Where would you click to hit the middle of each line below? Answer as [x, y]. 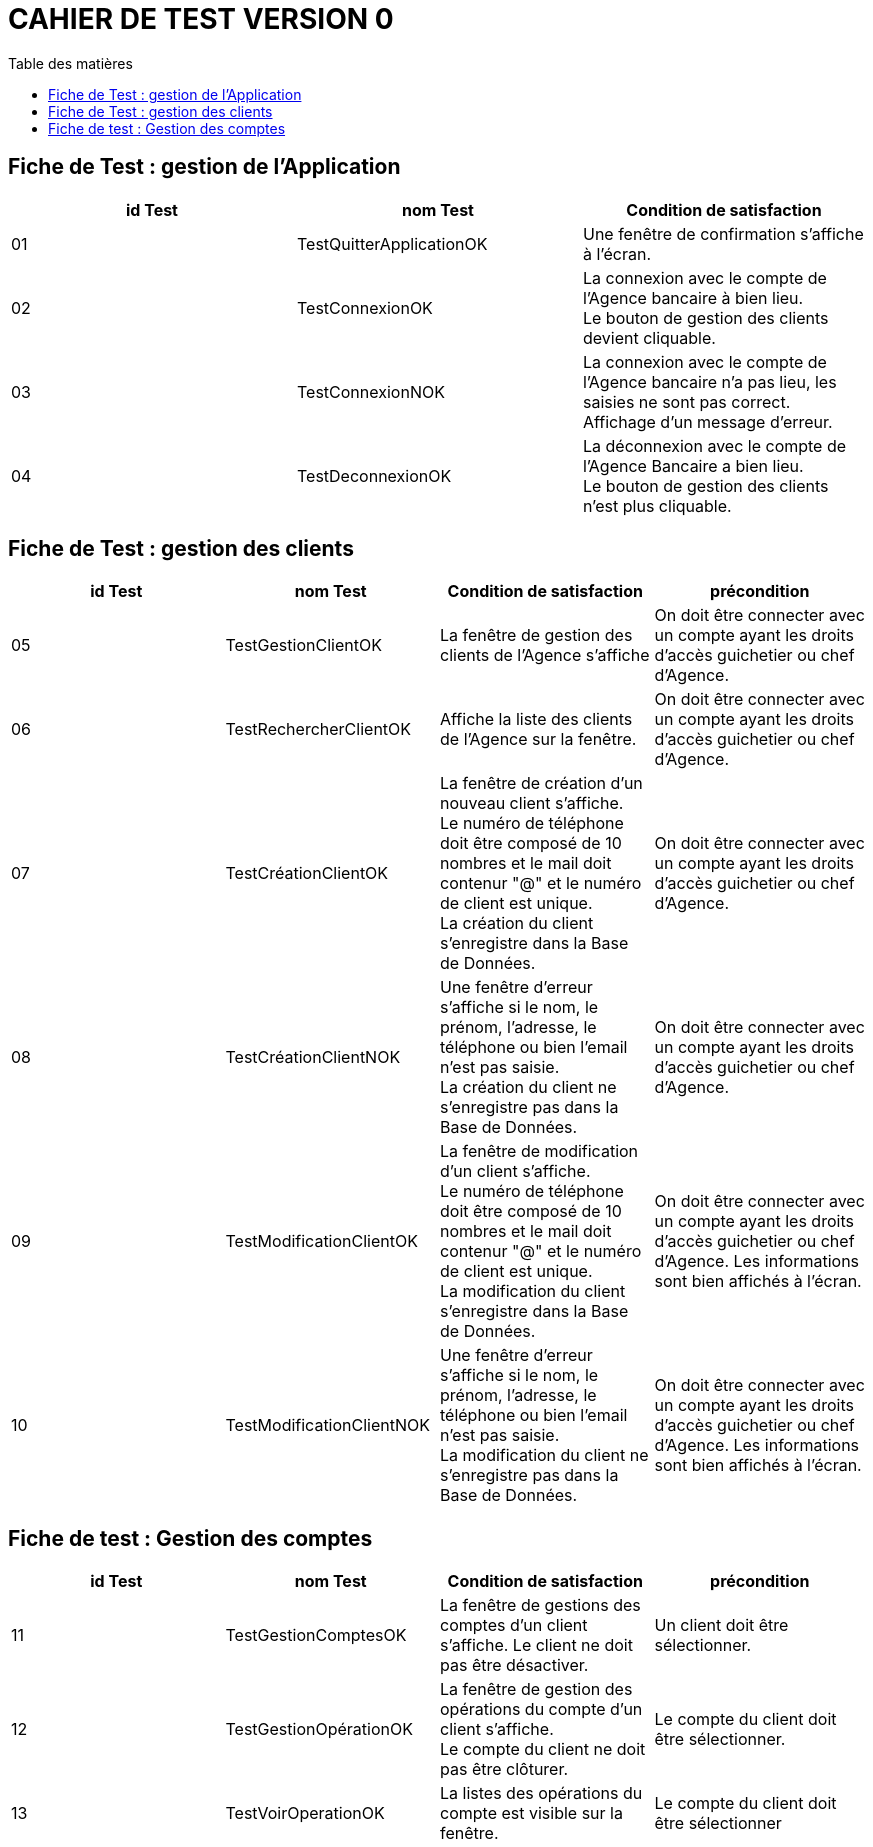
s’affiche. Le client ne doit [536, 1645]
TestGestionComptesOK [316, 1635]
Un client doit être [721, 1625]
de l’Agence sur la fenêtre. [538, 739]
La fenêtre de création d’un [541, 783]
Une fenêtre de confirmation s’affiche [723, 233]
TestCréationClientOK [307, 873]
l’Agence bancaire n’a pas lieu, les [709, 381]
